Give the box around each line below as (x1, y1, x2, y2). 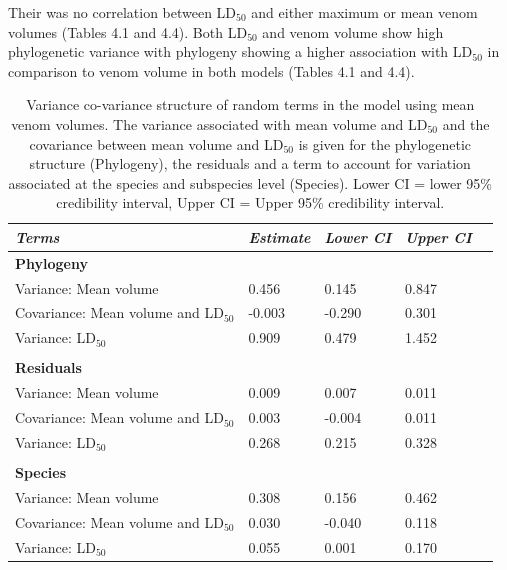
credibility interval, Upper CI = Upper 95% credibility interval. (56, 192, 445, 213)
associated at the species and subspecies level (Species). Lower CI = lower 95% (8, 172, 492, 193)
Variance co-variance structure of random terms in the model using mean (26, 94, 475, 115)
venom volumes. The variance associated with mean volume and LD (11, 113, 428, 134)
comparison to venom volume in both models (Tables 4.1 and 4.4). (8, 60, 415, 81)
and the (442, 113, 490, 134)
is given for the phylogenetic (298, 133, 472, 154)
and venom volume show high (262, 21, 444, 42)
